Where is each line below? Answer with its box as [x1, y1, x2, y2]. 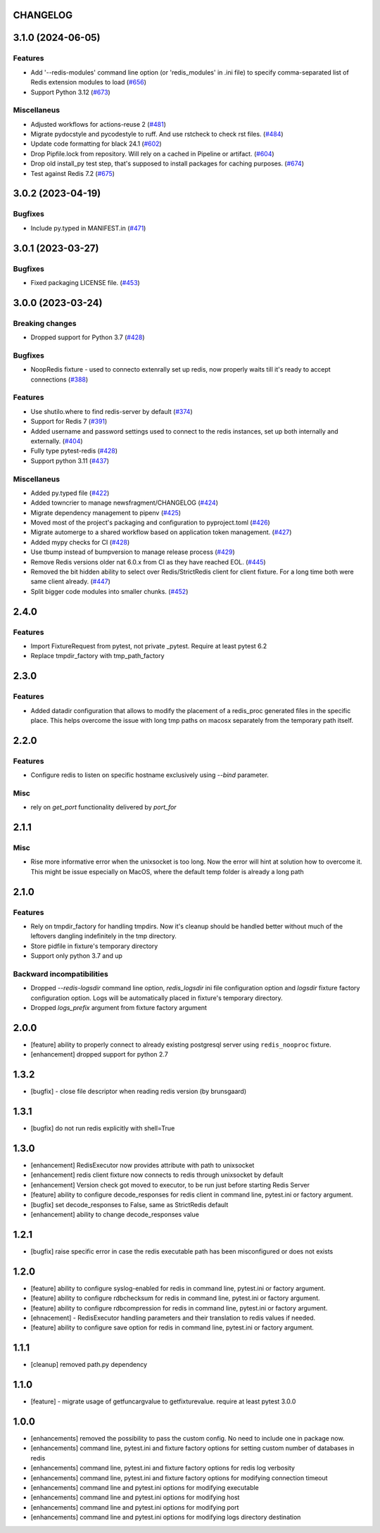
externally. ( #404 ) [30, 436, 84, 445]
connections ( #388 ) [30, 375, 89, 384]
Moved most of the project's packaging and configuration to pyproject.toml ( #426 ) [30, 518, 270, 527]
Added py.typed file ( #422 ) [30, 488, 110, 497]
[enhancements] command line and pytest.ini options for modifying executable [30, 1484, 260, 1491]
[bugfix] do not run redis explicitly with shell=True [30, 1124, 175, 1133]
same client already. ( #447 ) [30, 577, 110, 586]
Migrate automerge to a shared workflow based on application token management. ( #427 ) [30, 528, 292, 536]
